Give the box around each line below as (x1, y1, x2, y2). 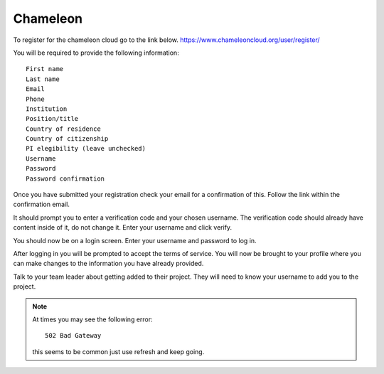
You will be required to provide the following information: (13, 48, 179, 57)
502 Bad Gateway (45, 331, 102, 340)
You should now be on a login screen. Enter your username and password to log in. (13, 236, 257, 245)
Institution (26, 105, 68, 113)
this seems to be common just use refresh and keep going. (32, 347, 205, 356)
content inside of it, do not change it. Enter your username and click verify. (13, 223, 233, 232)
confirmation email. (13, 200, 70, 209)
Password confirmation (26, 174, 105, 183)
